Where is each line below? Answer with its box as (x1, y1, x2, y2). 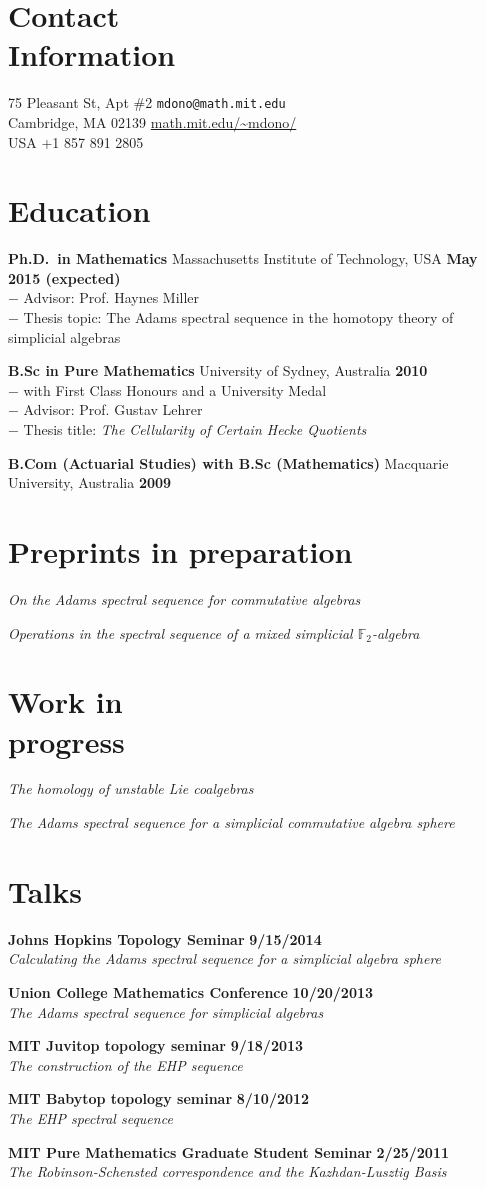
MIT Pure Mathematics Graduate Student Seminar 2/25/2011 (8, 1141, 449, 1162)
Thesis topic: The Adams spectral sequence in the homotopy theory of (23, 307, 454, 328)
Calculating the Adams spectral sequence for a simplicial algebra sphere (8, 948, 442, 969)
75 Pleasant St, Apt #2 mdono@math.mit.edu (8, 92, 286, 113)
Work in (8, 681, 123, 722)
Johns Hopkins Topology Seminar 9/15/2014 (8, 928, 322, 949)
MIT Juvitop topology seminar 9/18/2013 (8, 1035, 304, 1056)
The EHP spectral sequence (8, 1107, 173, 1128)
